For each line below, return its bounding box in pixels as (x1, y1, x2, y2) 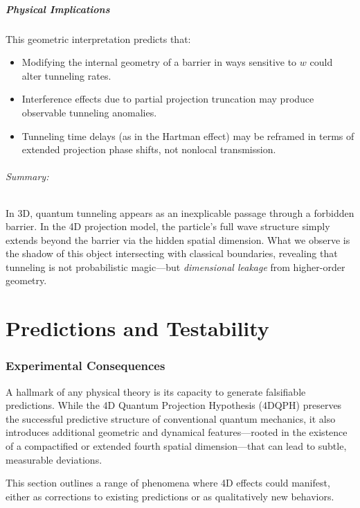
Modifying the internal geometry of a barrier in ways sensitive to (21, 55, 297, 69)
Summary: (6, 169, 49, 184)
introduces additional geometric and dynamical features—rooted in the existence (6, 425, 348, 439)
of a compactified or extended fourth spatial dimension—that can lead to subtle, (6, 439, 347, 453)
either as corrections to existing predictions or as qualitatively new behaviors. (6, 489, 334, 503)
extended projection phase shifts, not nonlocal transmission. (21, 142, 276, 157)
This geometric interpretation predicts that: (6, 31, 191, 46)
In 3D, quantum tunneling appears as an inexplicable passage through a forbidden (6, 205, 354, 220)
